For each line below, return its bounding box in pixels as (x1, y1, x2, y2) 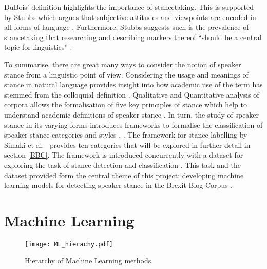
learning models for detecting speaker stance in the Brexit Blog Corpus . (4, 180, 233, 190)
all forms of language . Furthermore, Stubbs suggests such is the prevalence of (4, 22, 249, 32)
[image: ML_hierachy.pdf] (25, 240, 113, 248)
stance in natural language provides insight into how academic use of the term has (4, 79, 263, 90)
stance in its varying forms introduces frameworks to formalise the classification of (4, 119, 263, 130)
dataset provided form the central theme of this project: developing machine (4, 169, 244, 180)
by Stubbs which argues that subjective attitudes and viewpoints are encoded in (4, 11, 256, 22)
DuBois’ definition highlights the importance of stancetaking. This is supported (4, 2, 254, 12)
